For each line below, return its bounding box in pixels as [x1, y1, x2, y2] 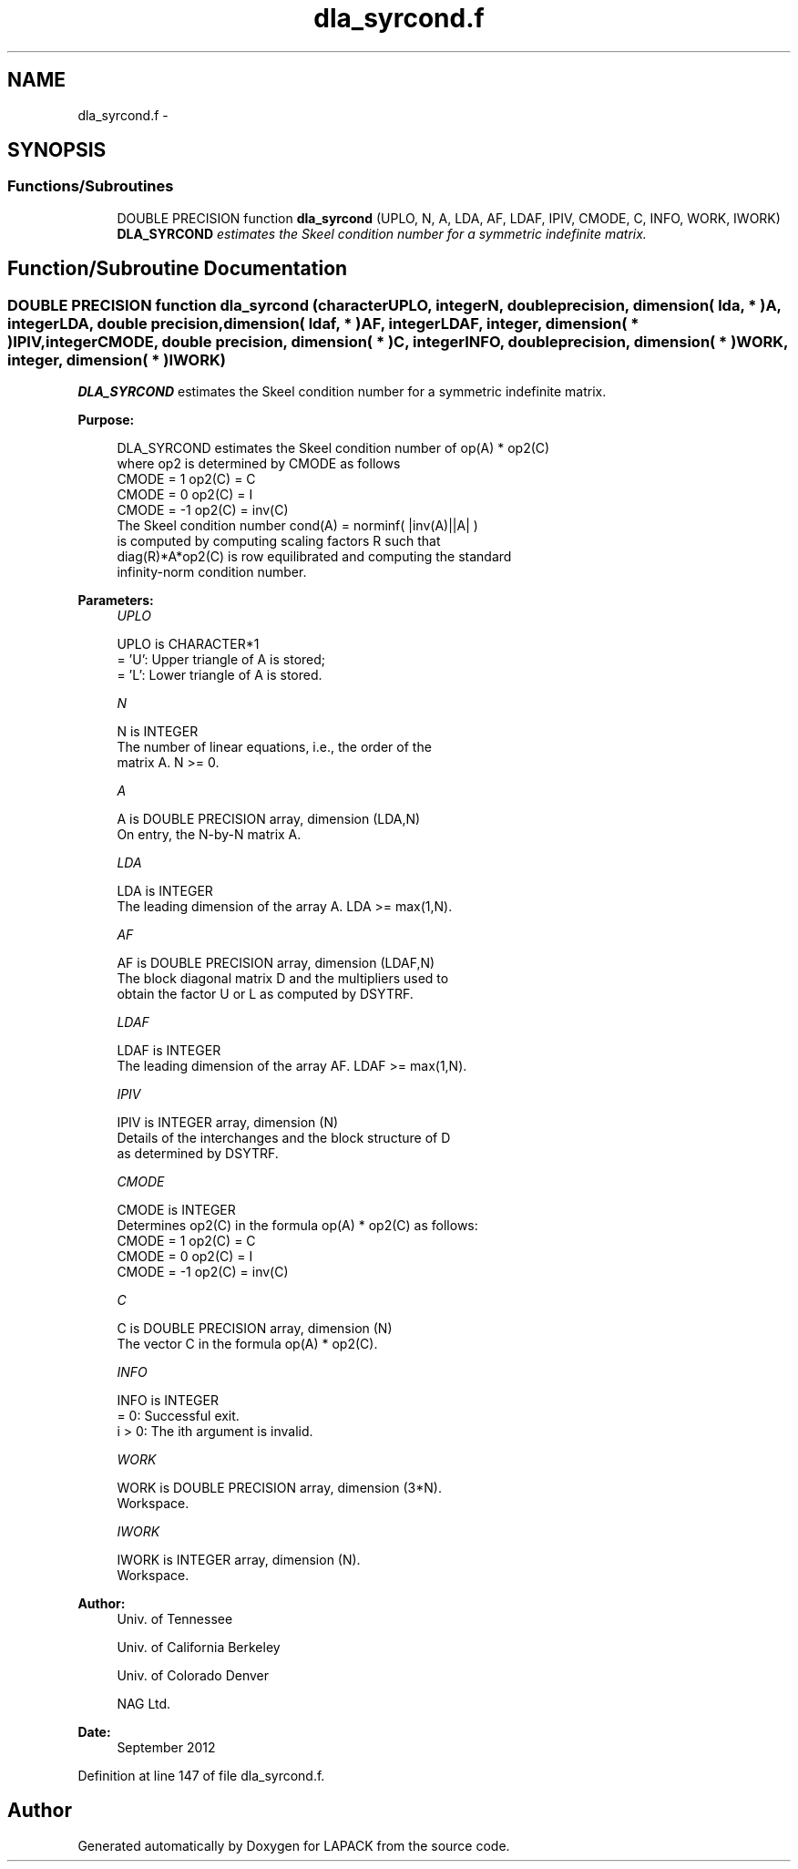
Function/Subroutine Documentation [7, 257, 348, 281]
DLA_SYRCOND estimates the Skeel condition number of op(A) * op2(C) [117, 440, 550, 457]
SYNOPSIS [7, 139, 107, 162]
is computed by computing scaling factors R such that [117, 533, 441, 549]
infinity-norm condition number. [117, 564, 307, 580]
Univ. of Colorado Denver [117, 1668, 270, 1684]
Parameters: [77, 592, 154, 609]
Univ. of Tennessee [117, 1611, 233, 1628]
